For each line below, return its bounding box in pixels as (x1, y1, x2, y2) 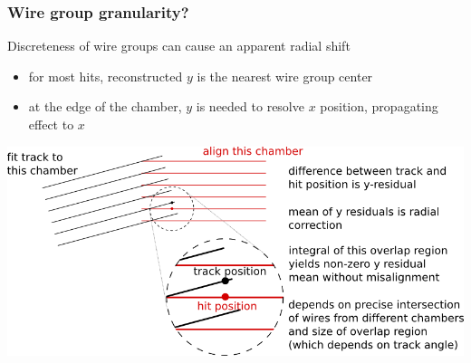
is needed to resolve (196, 97, 304, 116)
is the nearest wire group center (197, 66, 373, 85)
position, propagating (320, 97, 438, 116)
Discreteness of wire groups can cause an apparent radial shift (7, 36, 351, 55)
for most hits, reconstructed (28, 66, 183, 85)
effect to (28, 115, 74, 133)
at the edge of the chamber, (28, 97, 182, 116)
